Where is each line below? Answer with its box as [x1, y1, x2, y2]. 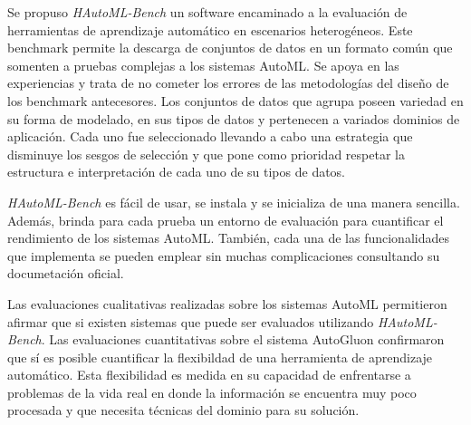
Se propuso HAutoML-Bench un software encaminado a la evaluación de [7, 3, 408, 21]
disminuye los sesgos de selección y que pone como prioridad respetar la [7, 144, 405, 163]
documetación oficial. [7, 264, 124, 283]
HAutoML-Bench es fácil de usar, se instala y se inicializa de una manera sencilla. [7, 192, 460, 211]
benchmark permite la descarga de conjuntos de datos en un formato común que [7, 38, 453, 57]
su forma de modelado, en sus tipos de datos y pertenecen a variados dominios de [7, 109, 460, 128]
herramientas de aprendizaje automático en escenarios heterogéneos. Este [7, 20, 413, 39]
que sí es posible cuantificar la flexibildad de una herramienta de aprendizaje [7, 347, 433, 366]
